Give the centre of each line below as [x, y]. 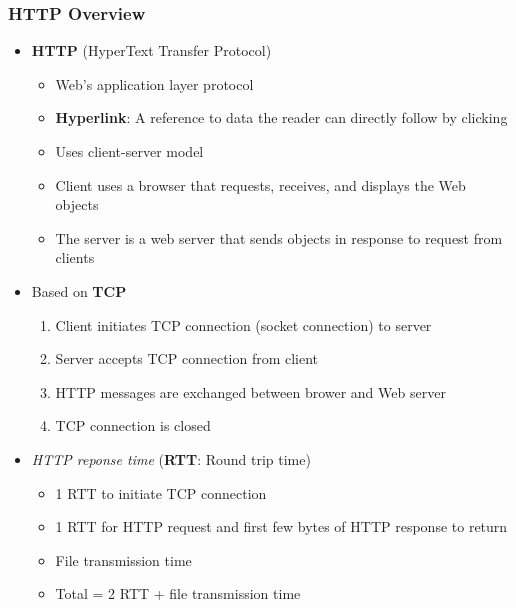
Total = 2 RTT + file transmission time [178, 593]
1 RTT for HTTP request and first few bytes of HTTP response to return [281, 526]
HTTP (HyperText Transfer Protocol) [151, 50]
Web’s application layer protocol [154, 83]
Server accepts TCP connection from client [187, 358]
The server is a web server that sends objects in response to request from [279, 237]
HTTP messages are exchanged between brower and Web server [250, 391]
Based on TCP [79, 290]
